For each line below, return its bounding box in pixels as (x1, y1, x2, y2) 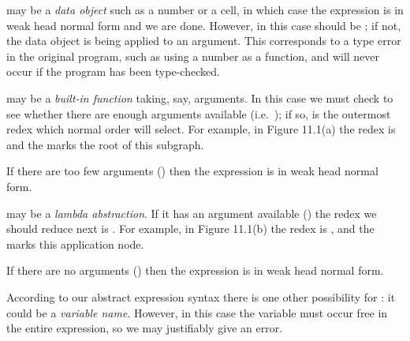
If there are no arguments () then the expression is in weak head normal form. (6, 262, 384, 279)
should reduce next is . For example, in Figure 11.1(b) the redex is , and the (6, 220, 375, 237)
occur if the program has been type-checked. (6, 63, 220, 80)
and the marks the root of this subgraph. (6, 136, 204, 152)
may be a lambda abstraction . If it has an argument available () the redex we (6, 204, 377, 221)
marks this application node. (6, 235, 144, 252)
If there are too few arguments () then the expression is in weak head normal (6, 163, 378, 179)
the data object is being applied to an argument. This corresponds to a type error (6, 32, 401, 49)
